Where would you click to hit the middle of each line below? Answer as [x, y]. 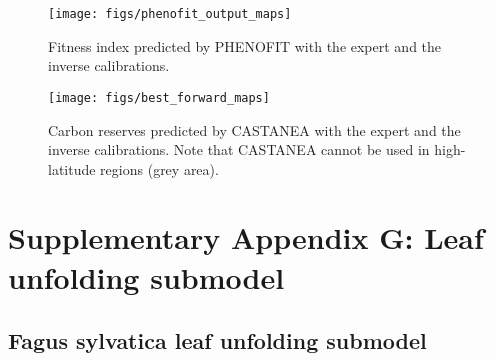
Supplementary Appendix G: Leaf [246, 237]
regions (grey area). [159, 168]
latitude [72, 168]
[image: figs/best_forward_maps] [159, 97]
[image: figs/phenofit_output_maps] [170, 14]
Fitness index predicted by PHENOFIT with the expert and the [245, 45]
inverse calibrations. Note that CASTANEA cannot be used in [239, 149]
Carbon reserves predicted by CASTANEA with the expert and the [254, 129]
